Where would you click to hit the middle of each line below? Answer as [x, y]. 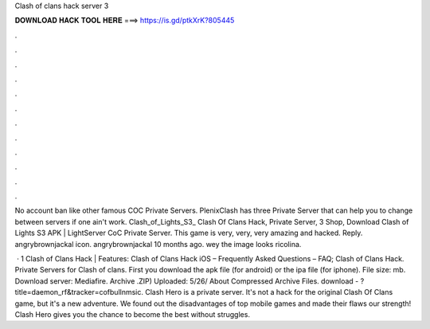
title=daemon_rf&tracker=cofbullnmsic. [79, 292]
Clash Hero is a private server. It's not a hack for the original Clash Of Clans [269, 292]
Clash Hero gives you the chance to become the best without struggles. [133, 314]
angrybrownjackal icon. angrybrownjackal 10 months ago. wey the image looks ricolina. [158, 244]
